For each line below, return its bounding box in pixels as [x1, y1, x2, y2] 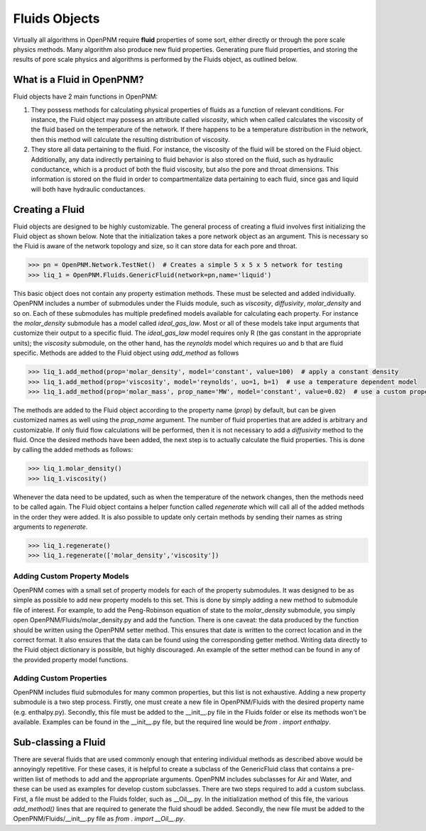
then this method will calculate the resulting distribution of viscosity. [31, 135, 230, 143]
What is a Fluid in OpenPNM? [13, 74, 144, 86]
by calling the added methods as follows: [13, 446, 133, 454]
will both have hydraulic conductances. [31, 185, 146, 193]
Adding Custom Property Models [13, 571, 129, 581]
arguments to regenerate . [13, 522, 88, 531]
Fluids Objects [13, 11, 100, 26]
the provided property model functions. [13, 655, 129, 664]
